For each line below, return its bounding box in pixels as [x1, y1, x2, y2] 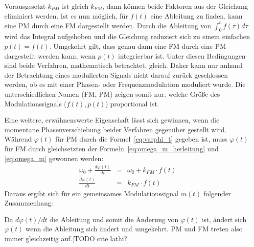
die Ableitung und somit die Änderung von [49, 214, 179, 224]
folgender [203, 188, 231, 198]
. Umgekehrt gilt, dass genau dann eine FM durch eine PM [49, 41, 226, 51]
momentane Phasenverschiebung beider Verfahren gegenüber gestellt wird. [4, 124, 227, 134]
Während [4, 134, 32, 144]
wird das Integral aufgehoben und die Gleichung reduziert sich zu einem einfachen [4, 31, 250, 41]
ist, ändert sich [202, 214, 247, 224]
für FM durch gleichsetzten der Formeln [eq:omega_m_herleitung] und [4, 144, 219, 154]
